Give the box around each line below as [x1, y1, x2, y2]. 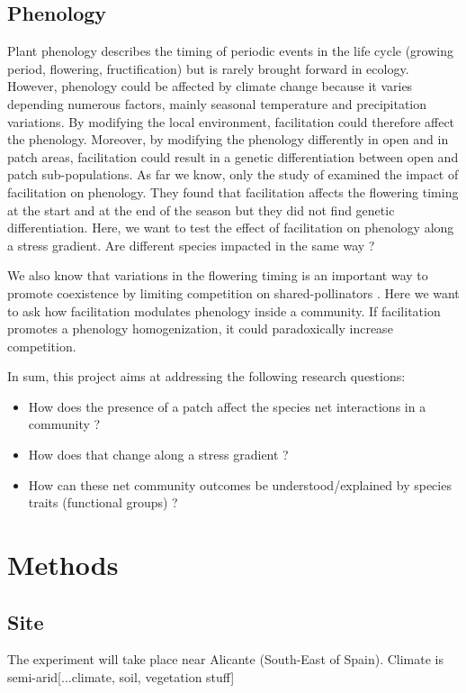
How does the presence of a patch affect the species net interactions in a [28, 397, 426, 415]
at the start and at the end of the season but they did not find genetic [7, 200, 395, 219]
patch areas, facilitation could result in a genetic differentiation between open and [7, 147, 459, 166]
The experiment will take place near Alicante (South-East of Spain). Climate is [7, 650, 444, 669]
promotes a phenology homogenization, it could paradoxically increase [7, 319, 393, 338]
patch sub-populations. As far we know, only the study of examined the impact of [7, 165, 459, 184]
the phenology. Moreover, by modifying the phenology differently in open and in [7, 130, 449, 149]
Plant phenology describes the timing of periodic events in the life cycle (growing [7, 41, 453, 60]
